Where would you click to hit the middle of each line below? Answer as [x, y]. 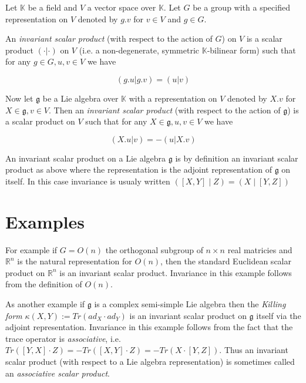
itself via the [279, 315]
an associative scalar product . [58, 373]
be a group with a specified [241, 7]
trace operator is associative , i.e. [63, 338]
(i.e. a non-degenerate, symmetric [139, 50]
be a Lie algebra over [80, 98]
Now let [19, 98]
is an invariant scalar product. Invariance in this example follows [176, 272]
